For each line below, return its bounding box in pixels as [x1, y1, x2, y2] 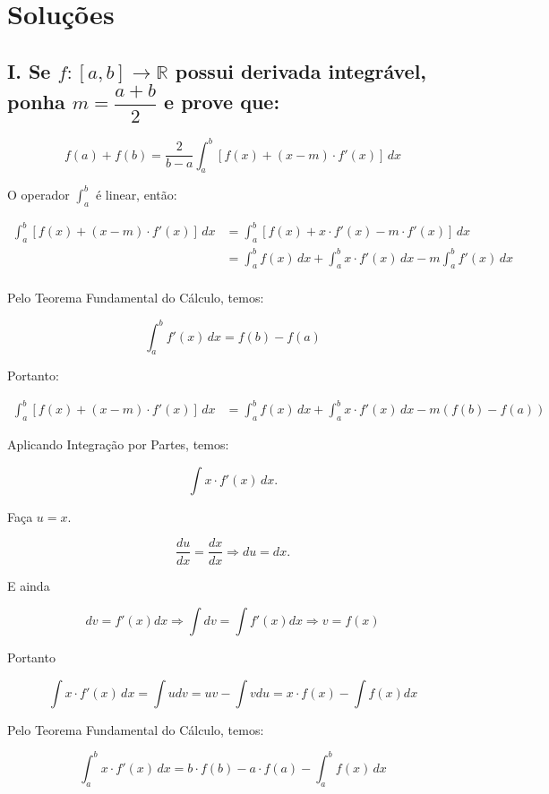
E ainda [7, 576, 50, 594]
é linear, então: [95, 184, 177, 203]
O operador [7, 184, 70, 203]
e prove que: [164, 88, 280, 115]
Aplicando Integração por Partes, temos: [7, 435, 229, 454]
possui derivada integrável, [175, 56, 427, 84]
